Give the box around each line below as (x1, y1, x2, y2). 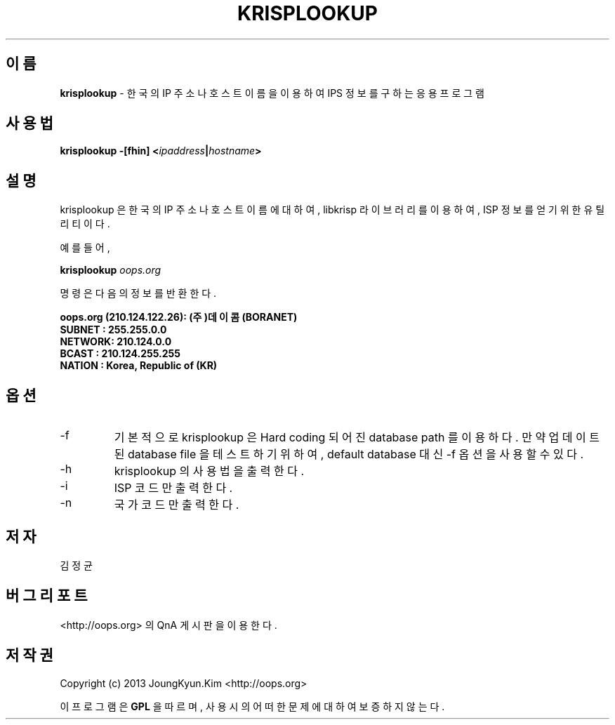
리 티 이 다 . (60, 218, 110, 230)
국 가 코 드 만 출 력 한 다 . (114, 498, 239, 512)
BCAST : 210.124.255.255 (60, 347, 181, 360)
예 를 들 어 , (60, 241, 110, 254)
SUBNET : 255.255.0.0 (60, 324, 167, 336)
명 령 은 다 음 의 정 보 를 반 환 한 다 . (60, 287, 217, 300)
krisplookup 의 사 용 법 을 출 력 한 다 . (114, 464, 305, 479)
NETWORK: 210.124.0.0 (60, 335, 172, 348)
